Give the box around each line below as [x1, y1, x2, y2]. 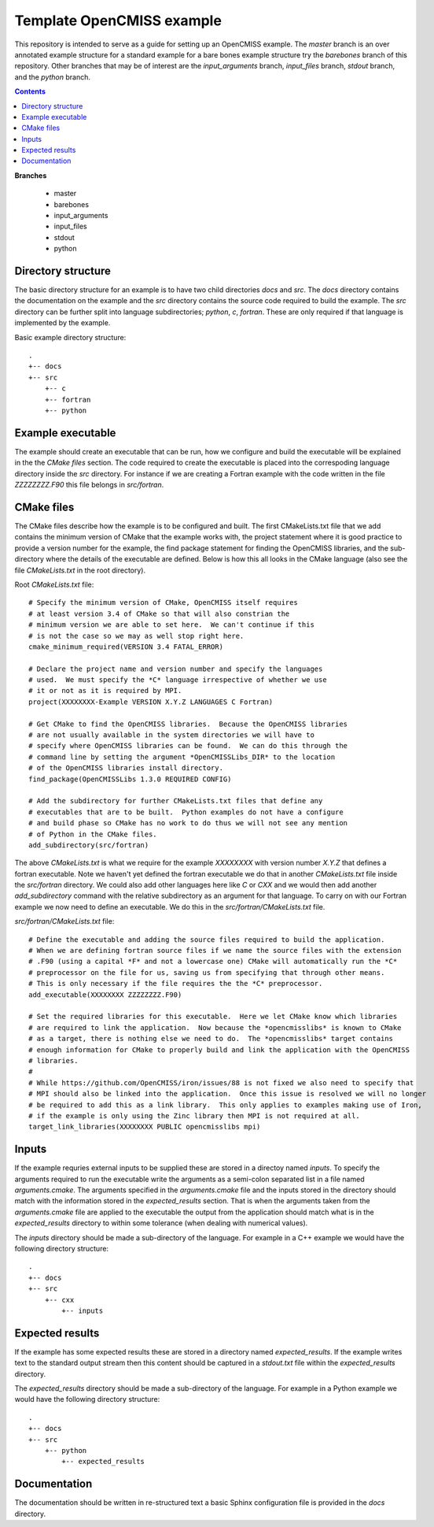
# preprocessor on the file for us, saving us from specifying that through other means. [28, 968, 385, 977]
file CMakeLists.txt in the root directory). [14, 565, 145, 575]
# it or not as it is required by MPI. [28, 686, 182, 695]
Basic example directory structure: [14, 332, 127, 342]
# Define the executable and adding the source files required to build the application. [28, 935, 385, 944]
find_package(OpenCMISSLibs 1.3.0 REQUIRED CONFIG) [28, 774, 232, 784]
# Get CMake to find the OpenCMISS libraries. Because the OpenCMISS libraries [28, 719, 348, 728]
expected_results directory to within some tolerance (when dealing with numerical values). [14, 1218, 308, 1228]
